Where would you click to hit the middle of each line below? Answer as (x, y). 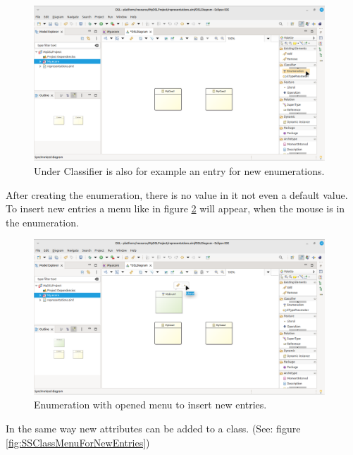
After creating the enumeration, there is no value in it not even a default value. (177, 194)
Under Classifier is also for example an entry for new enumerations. (179, 171)
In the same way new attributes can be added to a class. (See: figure (153, 428)
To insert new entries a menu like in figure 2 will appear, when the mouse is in (175, 208)
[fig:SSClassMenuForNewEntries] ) (78, 442)
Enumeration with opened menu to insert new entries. (150, 405)
